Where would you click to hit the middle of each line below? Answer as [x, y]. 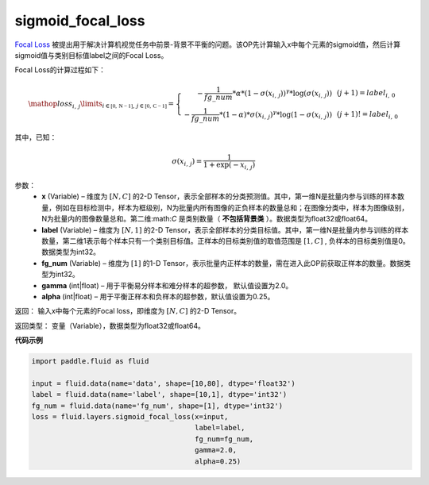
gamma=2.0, [216, 450]
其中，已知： [36, 137]
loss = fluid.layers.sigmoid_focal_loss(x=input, [130, 417]
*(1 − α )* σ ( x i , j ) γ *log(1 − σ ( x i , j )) [276, 114]
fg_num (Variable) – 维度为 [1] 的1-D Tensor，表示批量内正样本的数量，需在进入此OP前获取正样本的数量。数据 [223, 263]
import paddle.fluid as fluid [90, 362]
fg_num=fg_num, [224, 439]
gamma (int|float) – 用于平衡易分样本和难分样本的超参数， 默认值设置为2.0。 [167, 285]
